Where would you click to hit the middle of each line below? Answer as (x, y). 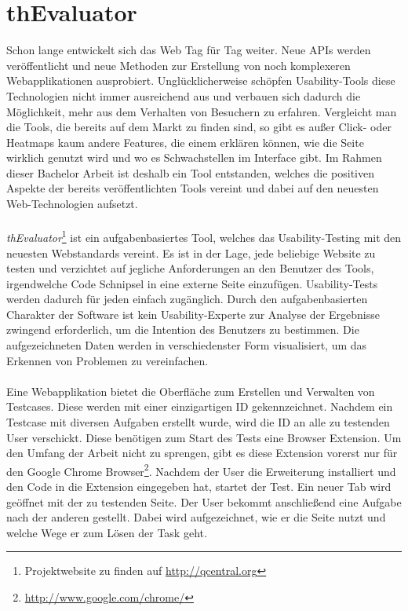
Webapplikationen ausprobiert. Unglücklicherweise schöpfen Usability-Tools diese (201, 80)
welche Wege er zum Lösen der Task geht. (107, 532)
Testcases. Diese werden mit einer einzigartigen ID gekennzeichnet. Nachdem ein (200, 406)
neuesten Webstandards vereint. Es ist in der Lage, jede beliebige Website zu (191, 252)
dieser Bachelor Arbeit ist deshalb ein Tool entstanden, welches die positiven (190, 172)
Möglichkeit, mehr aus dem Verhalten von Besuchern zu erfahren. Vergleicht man (202, 111)
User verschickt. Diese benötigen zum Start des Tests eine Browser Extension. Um (204, 437)
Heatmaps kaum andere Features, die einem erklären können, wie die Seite (185, 142)
